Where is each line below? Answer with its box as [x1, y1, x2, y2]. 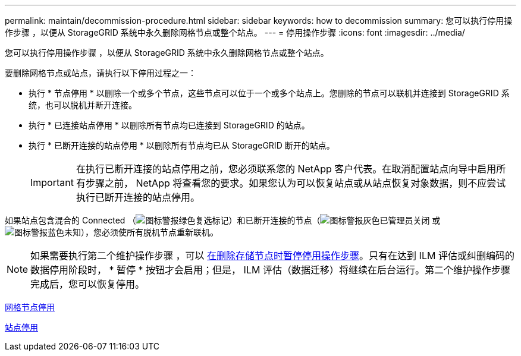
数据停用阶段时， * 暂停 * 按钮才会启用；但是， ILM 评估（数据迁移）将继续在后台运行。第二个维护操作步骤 [30, 264, 510, 276]
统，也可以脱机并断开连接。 [29, 100, 137, 110]
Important [30, 177, 74, 188]
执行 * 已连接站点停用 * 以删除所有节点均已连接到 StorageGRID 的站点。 [29, 120, 310, 130]
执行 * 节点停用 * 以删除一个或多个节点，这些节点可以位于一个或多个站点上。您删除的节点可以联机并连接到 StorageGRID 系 [29, 88, 510, 98]
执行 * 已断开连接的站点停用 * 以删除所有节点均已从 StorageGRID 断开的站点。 [29, 140, 335, 150]
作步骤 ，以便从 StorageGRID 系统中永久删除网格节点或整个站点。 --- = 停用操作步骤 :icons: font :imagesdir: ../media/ [5, 27, 465, 37]
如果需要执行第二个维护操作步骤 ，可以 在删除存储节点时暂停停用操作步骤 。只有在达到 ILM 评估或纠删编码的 [30, 250, 514, 262]
